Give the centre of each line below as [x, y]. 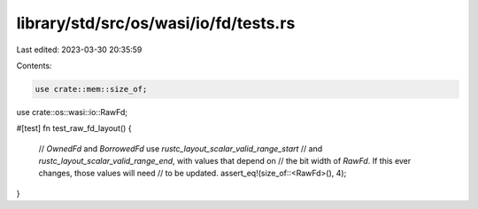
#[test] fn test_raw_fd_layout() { [74, 128]
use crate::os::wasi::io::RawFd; [72, 112]
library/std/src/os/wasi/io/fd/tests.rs [156, 23]
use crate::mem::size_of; [91, 89]
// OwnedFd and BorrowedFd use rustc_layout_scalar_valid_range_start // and [181, 148]
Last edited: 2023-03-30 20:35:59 [79, 50]
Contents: [34, 66]
